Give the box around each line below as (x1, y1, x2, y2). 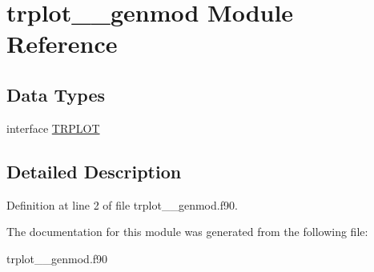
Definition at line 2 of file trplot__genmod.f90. (6, 196, 238, 213)
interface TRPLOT (6, 119, 100, 136)
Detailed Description (6, 158, 182, 183)
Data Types (6, 82, 105, 106)
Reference (6, 27, 118, 60)
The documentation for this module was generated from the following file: (6, 223, 368, 240)
